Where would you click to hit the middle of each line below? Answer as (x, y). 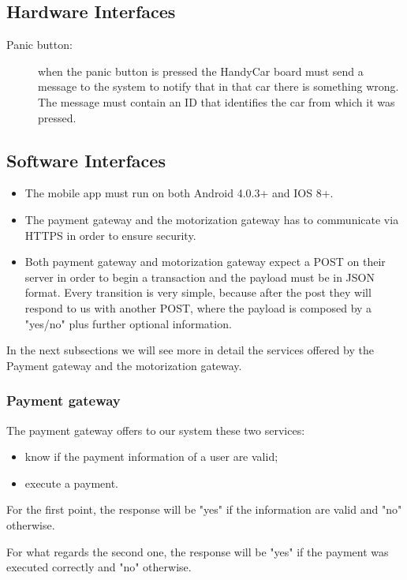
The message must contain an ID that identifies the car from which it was (217, 101)
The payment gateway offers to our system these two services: (156, 430)
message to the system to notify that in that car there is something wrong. (218, 86)
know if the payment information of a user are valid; (151, 457)
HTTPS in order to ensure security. (110, 235)
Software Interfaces (86, 160)
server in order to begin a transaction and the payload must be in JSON (200, 277)
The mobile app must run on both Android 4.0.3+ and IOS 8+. (179, 193)
